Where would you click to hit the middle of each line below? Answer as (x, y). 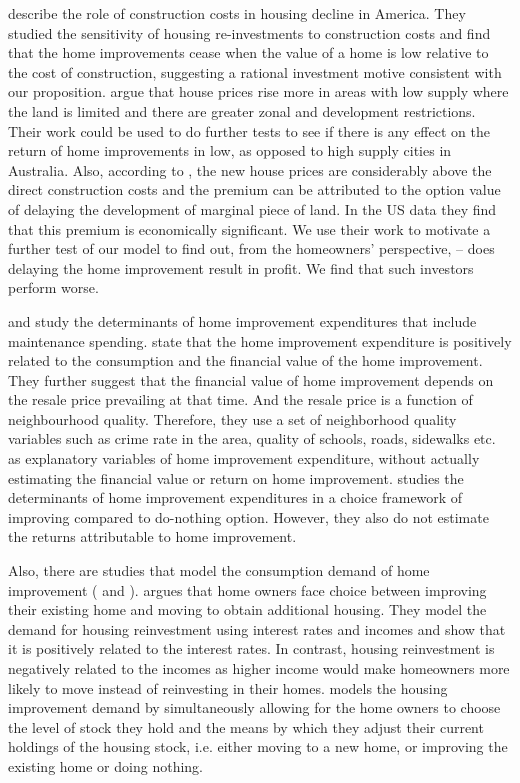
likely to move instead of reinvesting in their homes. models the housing (228, 687)
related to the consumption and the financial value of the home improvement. (245, 360)
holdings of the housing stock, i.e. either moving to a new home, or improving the (258, 746)
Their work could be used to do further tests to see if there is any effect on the (249, 130)
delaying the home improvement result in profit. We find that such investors (241, 267)
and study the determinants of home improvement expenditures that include (242, 320)
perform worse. (53, 287)
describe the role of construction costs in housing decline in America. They (237, 13)
